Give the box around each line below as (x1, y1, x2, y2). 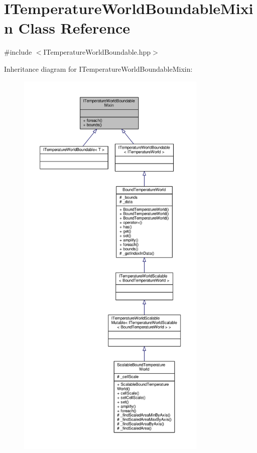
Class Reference (18, 18, 131, 38)
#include (4, 47, 32, 57)
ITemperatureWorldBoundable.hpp (43, 47, 151, 57)
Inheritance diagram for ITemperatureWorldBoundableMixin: (4, 63, 193, 74)
